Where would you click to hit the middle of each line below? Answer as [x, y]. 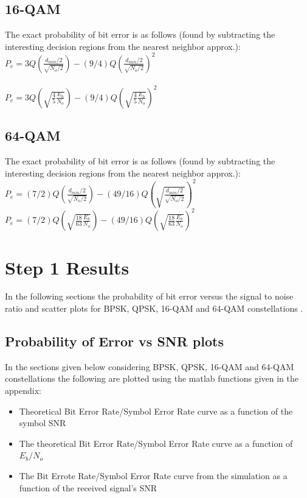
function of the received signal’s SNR [88, 487]
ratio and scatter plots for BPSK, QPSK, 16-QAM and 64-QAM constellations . [154, 308]
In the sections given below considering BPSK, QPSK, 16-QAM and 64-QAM [150, 366]
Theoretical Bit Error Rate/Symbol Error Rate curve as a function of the [156, 411]
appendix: [23, 391]
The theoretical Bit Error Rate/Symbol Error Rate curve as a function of [156, 443]
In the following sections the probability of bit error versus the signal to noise [149, 296]
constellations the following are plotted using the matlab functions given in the [152, 378]
